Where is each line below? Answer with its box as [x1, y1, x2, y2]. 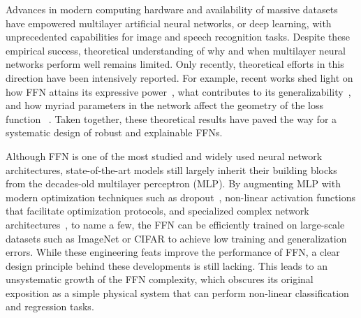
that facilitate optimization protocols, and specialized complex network [6, 203, 309, 218]
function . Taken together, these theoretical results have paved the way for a [6, 111, 337, 126]
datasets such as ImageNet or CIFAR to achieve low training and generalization [6, 231, 347, 245]
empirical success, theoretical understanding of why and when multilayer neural [6, 43, 346, 57]
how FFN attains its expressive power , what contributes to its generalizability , [6, 84, 351, 99]
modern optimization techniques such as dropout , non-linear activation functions [6, 189, 355, 204]
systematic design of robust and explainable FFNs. [6, 125, 223, 140]
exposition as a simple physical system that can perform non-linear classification [6, 285, 349, 300]
